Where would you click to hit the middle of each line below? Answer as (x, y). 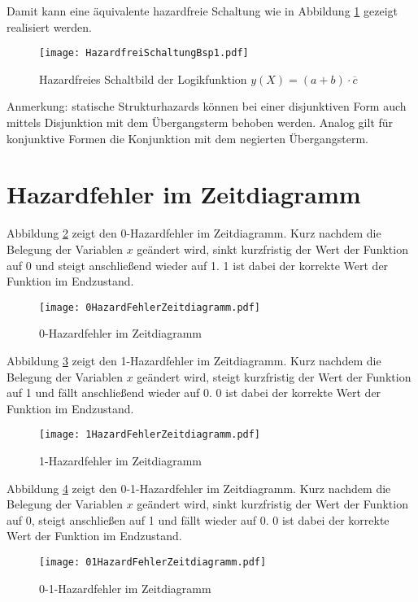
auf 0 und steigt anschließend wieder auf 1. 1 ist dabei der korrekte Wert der (198, 265)
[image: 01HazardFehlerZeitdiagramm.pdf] (153, 562)
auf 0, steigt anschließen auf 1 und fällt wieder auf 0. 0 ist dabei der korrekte (198, 519)
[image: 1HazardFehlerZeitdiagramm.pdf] (150, 435)
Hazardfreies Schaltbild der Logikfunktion (143, 79)
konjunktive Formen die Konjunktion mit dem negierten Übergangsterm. (187, 138)
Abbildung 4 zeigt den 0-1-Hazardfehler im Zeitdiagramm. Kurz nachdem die (199, 488)
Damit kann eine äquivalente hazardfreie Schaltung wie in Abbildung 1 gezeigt (202, 11)
